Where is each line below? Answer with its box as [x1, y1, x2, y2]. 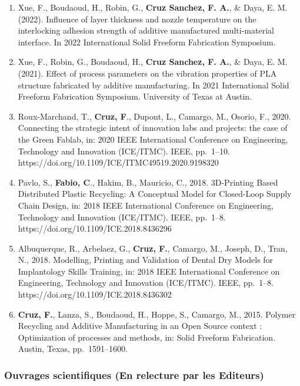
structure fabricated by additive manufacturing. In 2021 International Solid [18, 78, 289, 91]
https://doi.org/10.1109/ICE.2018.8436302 [18, 288, 172, 301]
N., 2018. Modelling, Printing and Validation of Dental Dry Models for [18, 253, 274, 266]
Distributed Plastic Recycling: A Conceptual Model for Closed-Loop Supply [18, 187, 292, 200]
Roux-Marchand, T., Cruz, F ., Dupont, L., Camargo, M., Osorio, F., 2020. [18, 110, 291, 122]
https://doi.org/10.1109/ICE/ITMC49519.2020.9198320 [18, 156, 219, 169]
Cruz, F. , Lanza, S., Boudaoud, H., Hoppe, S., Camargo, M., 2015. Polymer [18, 308, 296, 320]
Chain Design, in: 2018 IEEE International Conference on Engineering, [18, 199, 274, 211]
